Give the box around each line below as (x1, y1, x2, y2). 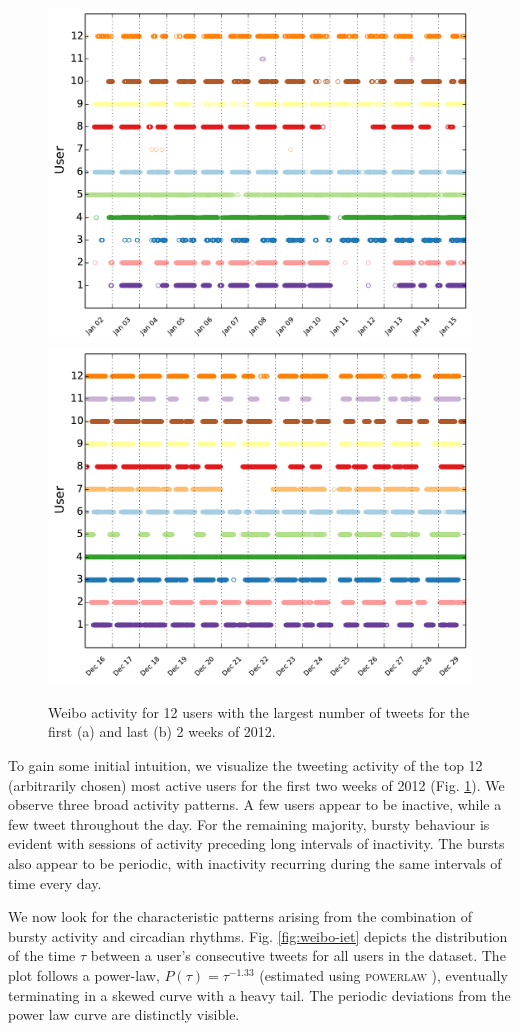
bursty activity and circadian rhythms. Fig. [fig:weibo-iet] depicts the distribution (8, 925, 508, 946)
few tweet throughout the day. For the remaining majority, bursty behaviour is (8, 813, 490, 834)
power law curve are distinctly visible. (8, 1004, 240, 1025)
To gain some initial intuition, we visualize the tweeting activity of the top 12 (8, 754, 483, 775)
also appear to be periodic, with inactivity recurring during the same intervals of (8, 852, 502, 873)
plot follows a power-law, (8, 964, 160, 985)
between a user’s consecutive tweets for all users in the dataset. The (90, 945, 506, 966)
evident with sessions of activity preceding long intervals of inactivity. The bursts (8, 833, 505, 854)
